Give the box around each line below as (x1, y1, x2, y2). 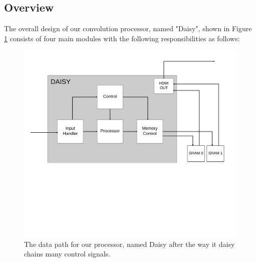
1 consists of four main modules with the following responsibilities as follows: (4, 33, 240, 43)
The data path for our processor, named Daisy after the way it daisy (24, 238, 235, 249)
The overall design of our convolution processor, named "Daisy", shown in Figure (4, 23, 252, 34)
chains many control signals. (24, 248, 111, 259)
